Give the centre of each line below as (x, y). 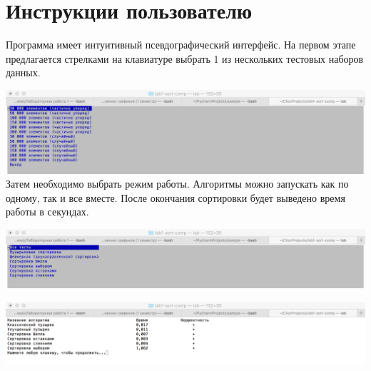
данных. (23, 72)
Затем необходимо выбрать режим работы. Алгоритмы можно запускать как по (177, 184)
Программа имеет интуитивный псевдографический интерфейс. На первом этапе (181, 45)
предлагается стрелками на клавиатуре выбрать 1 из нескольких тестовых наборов (185, 58)
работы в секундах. (47, 212)
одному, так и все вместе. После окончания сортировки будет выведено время (176, 197)
